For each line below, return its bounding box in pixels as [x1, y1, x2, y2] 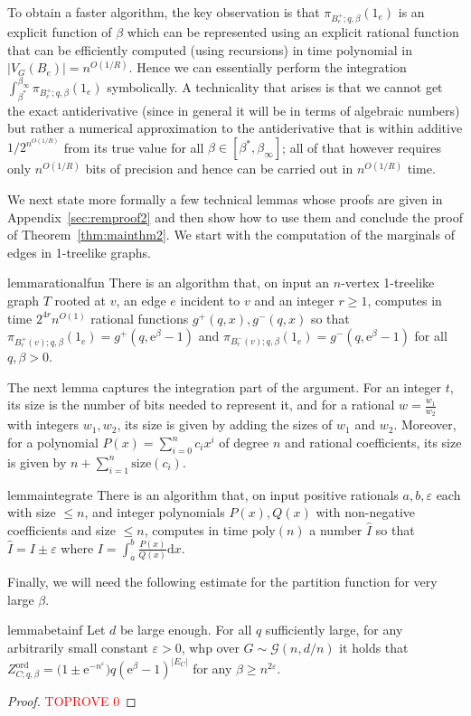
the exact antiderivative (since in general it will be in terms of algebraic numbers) [7, 100, 460, 119]
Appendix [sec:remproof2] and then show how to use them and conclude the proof [7, 207, 464, 226]
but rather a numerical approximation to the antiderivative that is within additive [7, 118, 463, 137]
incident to [180, 290, 240, 309]
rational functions [90, 308, 189, 327]
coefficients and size [7, 520, 116, 539]
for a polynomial [7, 433, 99, 451]
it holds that [339, 637, 409, 656]
